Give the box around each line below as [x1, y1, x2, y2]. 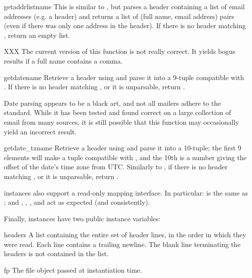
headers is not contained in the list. [4, 248, 109, 259]
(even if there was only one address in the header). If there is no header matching [4, 20, 246, 31]
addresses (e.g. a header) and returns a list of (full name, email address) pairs [4, 11, 235, 21]
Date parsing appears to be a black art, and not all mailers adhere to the [4, 98, 221, 108]
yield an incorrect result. [4, 126, 77, 136]
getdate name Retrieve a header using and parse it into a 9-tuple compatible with [4, 72, 244, 82]
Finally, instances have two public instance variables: [4, 213, 160, 223]
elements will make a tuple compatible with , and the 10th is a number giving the [4, 152, 247, 162]
